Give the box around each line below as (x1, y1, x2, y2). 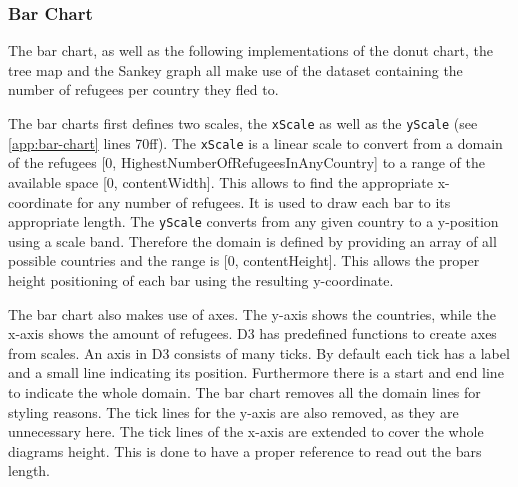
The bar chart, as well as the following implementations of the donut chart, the (8, 40, 493, 61)
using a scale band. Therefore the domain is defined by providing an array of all (8, 230, 497, 251)
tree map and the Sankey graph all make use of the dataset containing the (8, 59, 463, 80)
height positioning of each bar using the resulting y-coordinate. (8, 269, 394, 290)
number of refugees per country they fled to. (8, 79, 279, 100)
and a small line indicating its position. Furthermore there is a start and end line (8, 362, 504, 383)
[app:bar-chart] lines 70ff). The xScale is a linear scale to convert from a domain (8, 132, 503, 153)
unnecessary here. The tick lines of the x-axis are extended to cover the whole (8, 421, 484, 442)
